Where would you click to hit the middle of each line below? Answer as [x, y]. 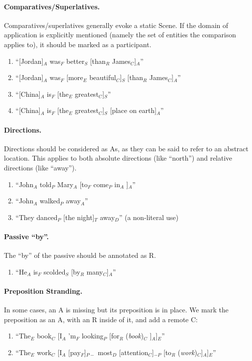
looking [93, 336]
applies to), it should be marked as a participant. [78, 44]
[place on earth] [133, 110]
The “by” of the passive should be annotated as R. [80, 255]
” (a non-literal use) [149, 217]
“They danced [37, 217]
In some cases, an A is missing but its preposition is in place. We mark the [116, 310]
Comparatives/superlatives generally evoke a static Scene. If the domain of [116, 25]
